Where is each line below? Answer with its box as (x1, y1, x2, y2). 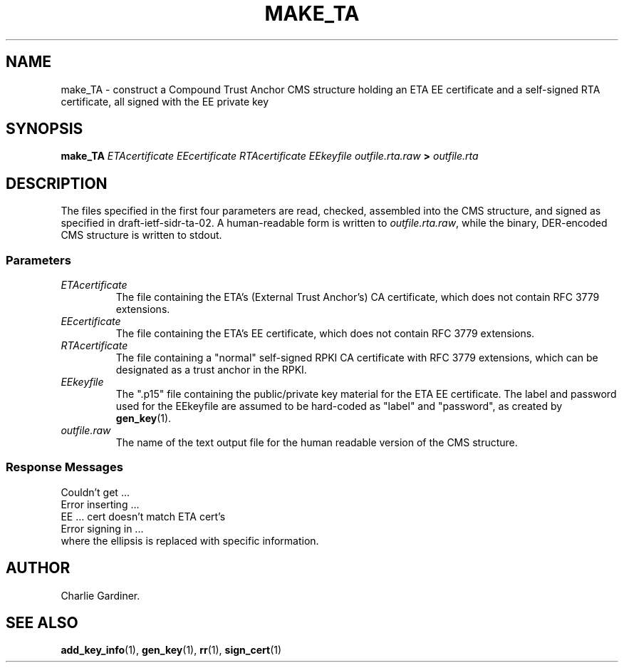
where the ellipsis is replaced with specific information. (61, 534, 319, 547)
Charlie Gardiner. (61, 589, 140, 602)
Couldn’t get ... (61, 485, 130, 498)
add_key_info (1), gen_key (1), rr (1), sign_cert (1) (61, 644, 282, 657)
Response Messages (6, 460, 123, 475)
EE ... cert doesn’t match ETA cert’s (61, 510, 226, 523)
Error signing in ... (61, 522, 144, 535)
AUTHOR (6, 559, 71, 577)
